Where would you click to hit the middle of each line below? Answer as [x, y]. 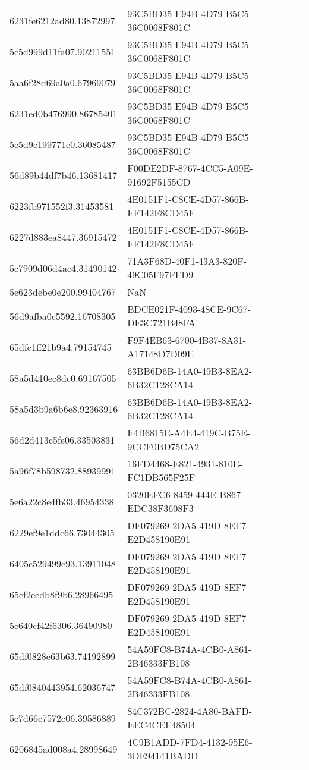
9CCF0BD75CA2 [163, 446]
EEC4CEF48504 [161, 725]
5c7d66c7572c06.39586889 [63, 718]
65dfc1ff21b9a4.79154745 [61, 347]
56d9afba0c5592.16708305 [63, 316]
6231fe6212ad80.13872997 [62, 20]
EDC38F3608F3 [160, 508]
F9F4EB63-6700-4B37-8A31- [187, 340]
